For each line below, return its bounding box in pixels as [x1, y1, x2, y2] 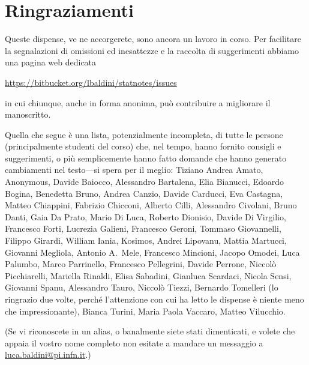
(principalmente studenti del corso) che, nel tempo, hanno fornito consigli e [5, 140, 281, 152]
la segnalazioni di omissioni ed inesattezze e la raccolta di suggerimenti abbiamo [5, 44, 299, 56]
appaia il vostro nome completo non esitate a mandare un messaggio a [5, 336, 263, 349]
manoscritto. [5, 108, 51, 121]
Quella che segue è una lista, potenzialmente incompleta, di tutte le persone [5, 128, 283, 140]
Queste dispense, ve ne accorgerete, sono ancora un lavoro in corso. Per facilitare [5, 32, 301, 45]
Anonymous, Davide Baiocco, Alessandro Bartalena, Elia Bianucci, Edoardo [5, 175, 284, 188]
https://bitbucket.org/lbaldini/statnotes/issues [5, 76, 177, 88]
